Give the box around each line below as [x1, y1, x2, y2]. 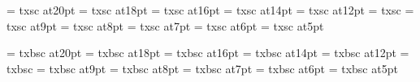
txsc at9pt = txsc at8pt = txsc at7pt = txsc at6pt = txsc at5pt [6, 17, 324, 34]
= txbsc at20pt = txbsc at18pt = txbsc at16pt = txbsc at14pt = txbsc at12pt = [6, 44, 409, 61]
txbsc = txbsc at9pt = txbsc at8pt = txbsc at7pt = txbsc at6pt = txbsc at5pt [6, 59, 398, 76]
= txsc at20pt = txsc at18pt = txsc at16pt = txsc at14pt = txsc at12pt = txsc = [6, 2, 414, 18]
